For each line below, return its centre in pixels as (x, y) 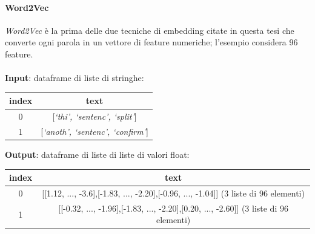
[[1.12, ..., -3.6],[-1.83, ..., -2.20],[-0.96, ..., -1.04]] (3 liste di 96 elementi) (173, 193)
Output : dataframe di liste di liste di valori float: (97, 154)
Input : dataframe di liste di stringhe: (75, 78)
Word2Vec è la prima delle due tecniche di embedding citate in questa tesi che (150, 30)
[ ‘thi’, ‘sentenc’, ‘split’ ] (94, 116)
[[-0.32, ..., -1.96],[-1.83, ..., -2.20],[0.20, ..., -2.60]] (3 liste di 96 (173, 208)
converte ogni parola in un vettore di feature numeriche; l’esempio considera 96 (151, 42)
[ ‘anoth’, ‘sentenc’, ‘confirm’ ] (94, 131)
